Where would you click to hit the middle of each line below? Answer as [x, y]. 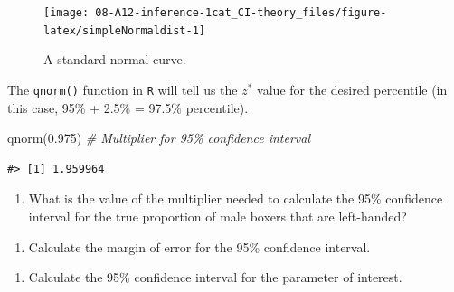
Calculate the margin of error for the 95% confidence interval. [199, 246]
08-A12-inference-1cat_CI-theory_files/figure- [241, 13]
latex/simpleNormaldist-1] [124, 30]
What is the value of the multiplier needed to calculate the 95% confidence [236, 198]
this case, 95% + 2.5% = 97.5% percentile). [128, 107]
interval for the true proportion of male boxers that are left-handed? [218, 216]
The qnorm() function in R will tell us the [123, 89]
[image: [66, 13]
